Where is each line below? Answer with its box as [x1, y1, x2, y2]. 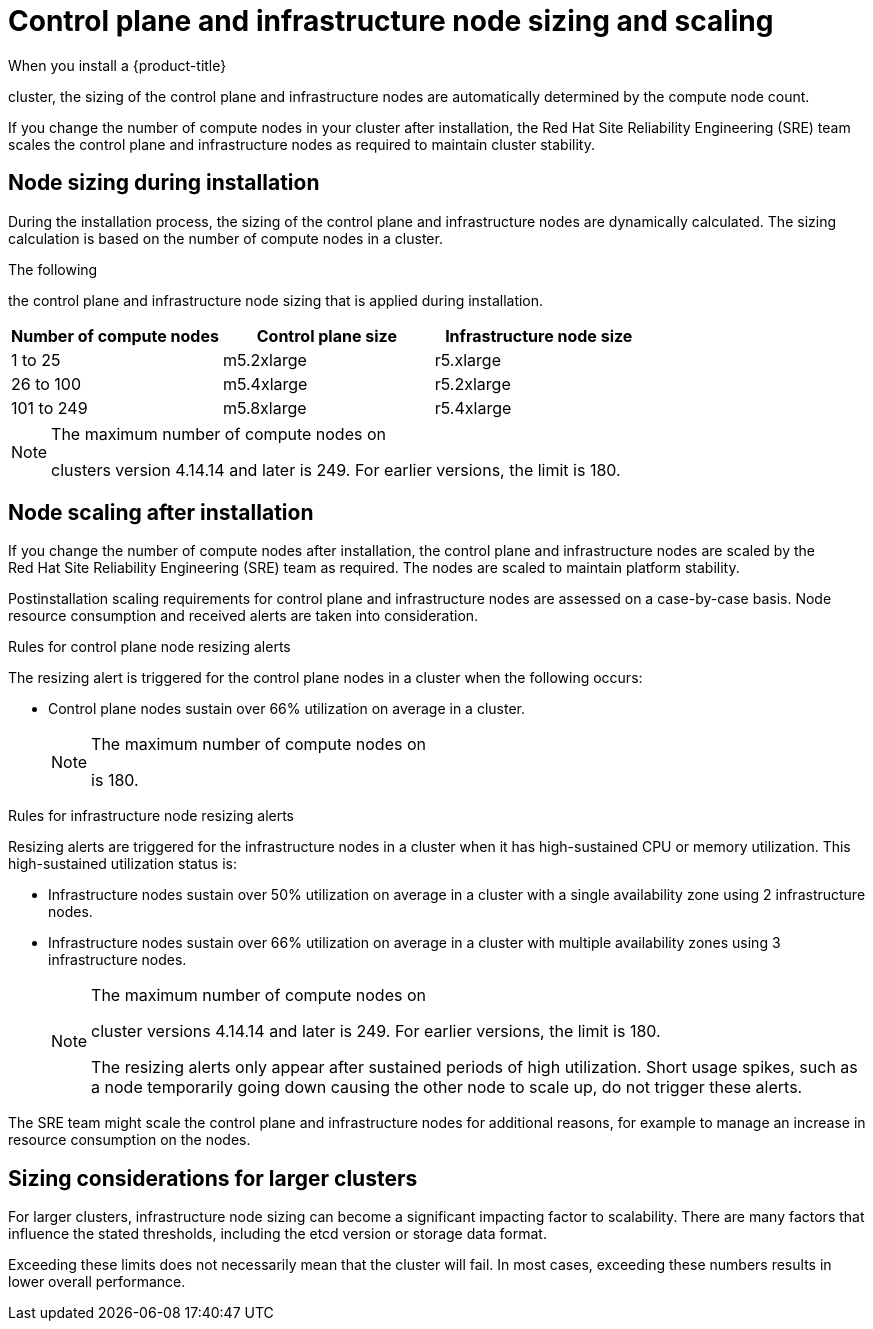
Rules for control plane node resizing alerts [8, 638, 291, 656]
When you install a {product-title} [8, 56, 227, 74]
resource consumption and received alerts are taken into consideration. [8, 607, 479, 625]
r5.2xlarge [434, 373, 511, 394]
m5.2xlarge [222, 349, 307, 370]
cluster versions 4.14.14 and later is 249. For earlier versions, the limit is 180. [91, 1021, 661, 1042]
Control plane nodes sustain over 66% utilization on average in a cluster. [48, 700, 525, 718]
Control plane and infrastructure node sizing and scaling [8, 4, 774, 38]
